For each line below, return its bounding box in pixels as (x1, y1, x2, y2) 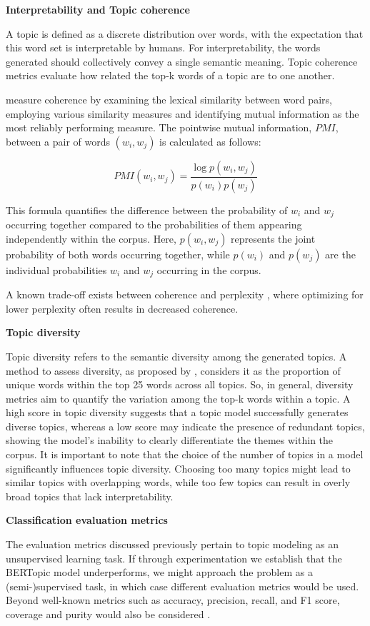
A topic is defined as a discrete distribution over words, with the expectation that (6, 26, 364, 41)
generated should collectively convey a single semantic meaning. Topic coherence (6, 54, 358, 69)
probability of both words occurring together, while (6, 246, 230, 261)
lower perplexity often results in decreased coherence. (6, 301, 239, 315)
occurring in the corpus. (156, 262, 261, 277)
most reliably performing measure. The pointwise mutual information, (6, 120, 312, 135)
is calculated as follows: (159, 133, 261, 148)
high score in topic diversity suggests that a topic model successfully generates (6, 405, 349, 420)
